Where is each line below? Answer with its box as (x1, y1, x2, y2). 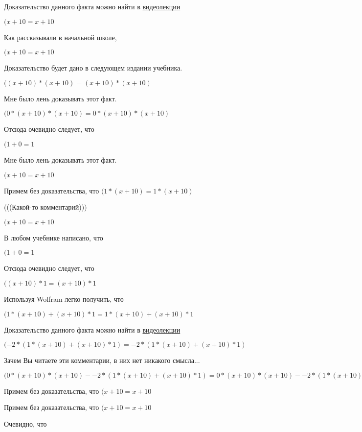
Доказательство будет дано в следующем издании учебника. (4, 63, 182, 73)
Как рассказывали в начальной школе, (4, 32, 117, 42)
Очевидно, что (4, 418, 47, 429)
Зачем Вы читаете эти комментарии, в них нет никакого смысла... (4, 355, 200, 365)
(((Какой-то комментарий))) (4, 202, 87, 212)
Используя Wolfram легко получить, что (4, 293, 124, 304)
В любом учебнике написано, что (4, 232, 103, 242)
